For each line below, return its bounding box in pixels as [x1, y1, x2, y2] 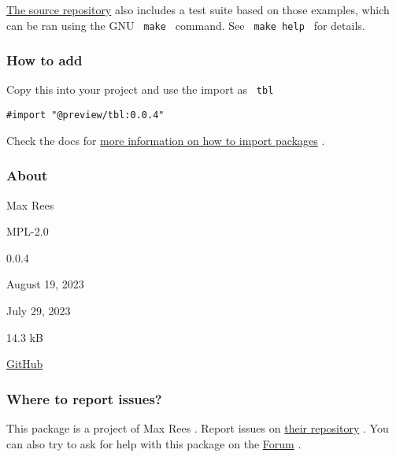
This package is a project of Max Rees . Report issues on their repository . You [6, 419, 389, 436]
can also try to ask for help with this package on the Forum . [6, 435, 302, 451]
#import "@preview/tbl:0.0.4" [6, 110, 165, 121]
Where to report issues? [6, 388, 162, 408]
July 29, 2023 [6, 302, 71, 318]
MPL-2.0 [6, 223, 49, 240]
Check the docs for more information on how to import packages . [6, 132, 325, 148]
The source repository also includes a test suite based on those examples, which [6, 2, 390, 17]
